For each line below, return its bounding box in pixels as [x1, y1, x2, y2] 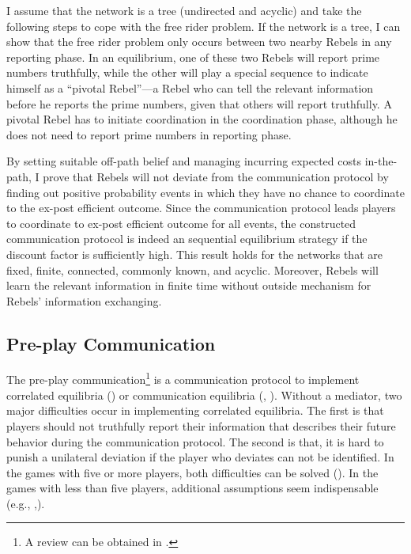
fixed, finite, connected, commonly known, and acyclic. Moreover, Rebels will [6, 261, 379, 278]
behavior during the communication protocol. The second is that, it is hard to [6, 433, 384, 450]
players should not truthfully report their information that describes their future [6, 417, 396, 434]
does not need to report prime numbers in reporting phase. [6, 126, 292, 142]
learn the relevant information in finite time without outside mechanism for [6, 277, 371, 294]
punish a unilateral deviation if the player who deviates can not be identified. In [6, 449, 394, 465]
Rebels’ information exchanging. [6, 292, 162, 309]
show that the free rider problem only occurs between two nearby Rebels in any [6, 33, 392, 50]
